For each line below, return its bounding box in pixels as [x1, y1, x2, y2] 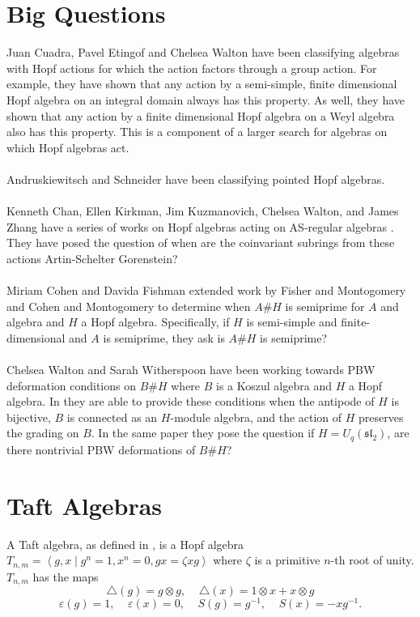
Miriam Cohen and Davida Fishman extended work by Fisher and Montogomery [6, 282, 406, 299]
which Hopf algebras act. [6, 138, 129, 155]
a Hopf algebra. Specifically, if [81, 313, 230, 330]
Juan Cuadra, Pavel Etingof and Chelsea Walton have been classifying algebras [6, 44, 400, 61]
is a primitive [254, 551, 320, 568]
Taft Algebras [6, 488, 163, 521]
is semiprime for [285, 297, 365, 314]
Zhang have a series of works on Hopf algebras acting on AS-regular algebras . [6, 218, 394, 235]
